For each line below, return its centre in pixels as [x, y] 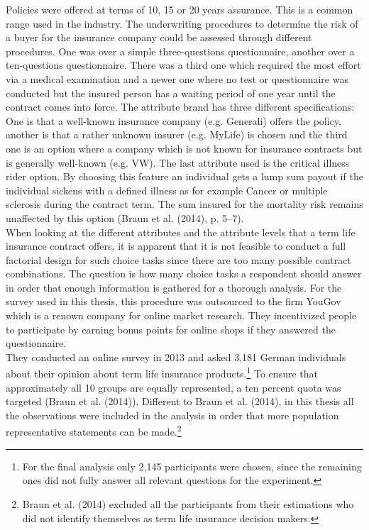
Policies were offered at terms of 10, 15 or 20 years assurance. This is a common [180, 9]
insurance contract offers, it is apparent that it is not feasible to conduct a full [176, 246]
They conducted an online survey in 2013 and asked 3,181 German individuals [176, 357]
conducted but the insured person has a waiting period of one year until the [171, 93]
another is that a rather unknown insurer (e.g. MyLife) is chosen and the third [177, 134]
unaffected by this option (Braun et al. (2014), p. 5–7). [125, 217]
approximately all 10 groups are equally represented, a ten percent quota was [174, 387]
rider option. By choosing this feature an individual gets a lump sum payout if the [184, 176]
